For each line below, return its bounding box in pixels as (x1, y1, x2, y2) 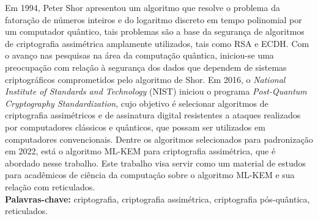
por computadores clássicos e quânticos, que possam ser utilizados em (5, 120, 265, 133)
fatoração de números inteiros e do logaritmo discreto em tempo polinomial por (5, 13, 302, 26)
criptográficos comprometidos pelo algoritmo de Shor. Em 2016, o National (5, 73, 286, 85)
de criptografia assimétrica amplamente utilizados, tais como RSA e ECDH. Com (5, 37, 309, 49)
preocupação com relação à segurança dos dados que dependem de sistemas (5, 60, 287, 73)
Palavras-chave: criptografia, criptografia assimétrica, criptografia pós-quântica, (5, 192, 310, 205)
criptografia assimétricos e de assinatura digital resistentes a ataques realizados (5, 109, 301, 121)
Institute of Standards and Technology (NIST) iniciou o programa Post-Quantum (5, 85, 307, 98)
